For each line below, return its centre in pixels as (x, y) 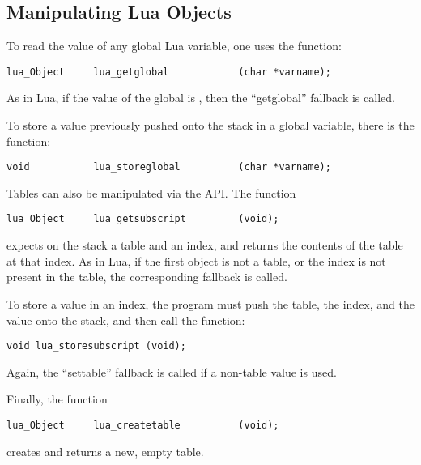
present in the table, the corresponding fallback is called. (147, 277)
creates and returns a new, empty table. (105, 451)
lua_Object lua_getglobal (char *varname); (169, 72)
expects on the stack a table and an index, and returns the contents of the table (205, 245)
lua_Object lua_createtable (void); (143, 425)
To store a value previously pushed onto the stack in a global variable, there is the (210, 125)
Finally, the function (57, 399)
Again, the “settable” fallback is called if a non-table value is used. (172, 371)
